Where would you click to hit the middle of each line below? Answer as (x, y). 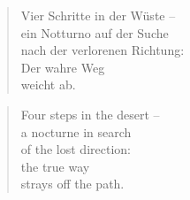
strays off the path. (72, 184)
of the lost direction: (76, 149)
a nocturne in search (76, 131)
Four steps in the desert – (90, 114)
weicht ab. (48, 85)
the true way (55, 166)
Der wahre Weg (63, 67)
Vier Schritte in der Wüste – (98, 15)
